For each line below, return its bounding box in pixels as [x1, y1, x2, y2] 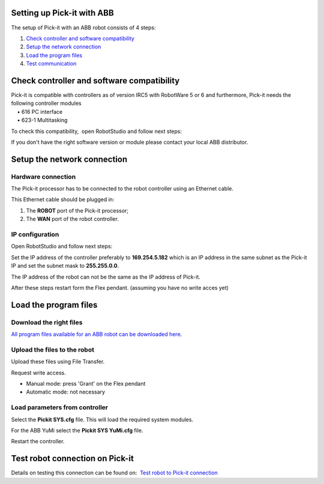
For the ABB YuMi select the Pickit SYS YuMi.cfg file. [11, 426, 143, 434]
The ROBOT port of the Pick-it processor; [26, 207, 129, 214]
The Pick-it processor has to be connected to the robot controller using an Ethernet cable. [11, 185, 234, 192]
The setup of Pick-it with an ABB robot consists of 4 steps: [11, 24, 156, 31]
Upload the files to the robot [11, 345, 94, 353]
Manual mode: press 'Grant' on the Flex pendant [26, 380, 146, 388]
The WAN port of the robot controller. [26, 216, 119, 223]
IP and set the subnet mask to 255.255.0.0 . [11, 262, 119, 270]
